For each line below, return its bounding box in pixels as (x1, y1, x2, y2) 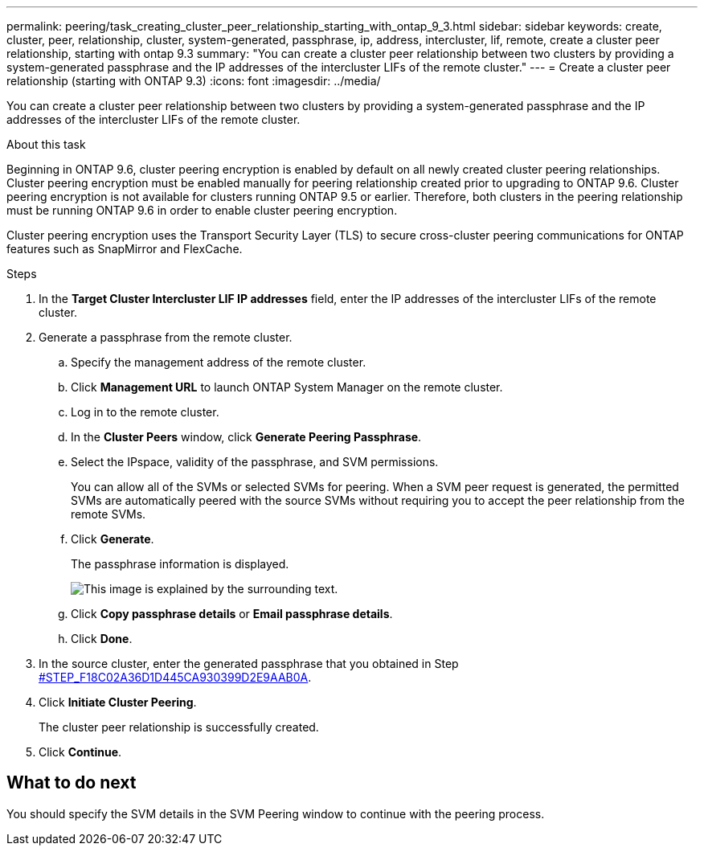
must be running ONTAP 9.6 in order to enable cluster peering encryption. (6, 203, 398, 217)
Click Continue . (39, 745, 122, 759)
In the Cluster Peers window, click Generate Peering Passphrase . (71, 430, 422, 444)
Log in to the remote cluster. (71, 405, 219, 419)
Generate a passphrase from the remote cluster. (39, 330, 293, 344)
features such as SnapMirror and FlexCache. (6, 242, 243, 256)
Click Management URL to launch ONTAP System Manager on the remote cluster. (71, 380, 503, 394)
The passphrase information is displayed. (71, 557, 289, 571)
